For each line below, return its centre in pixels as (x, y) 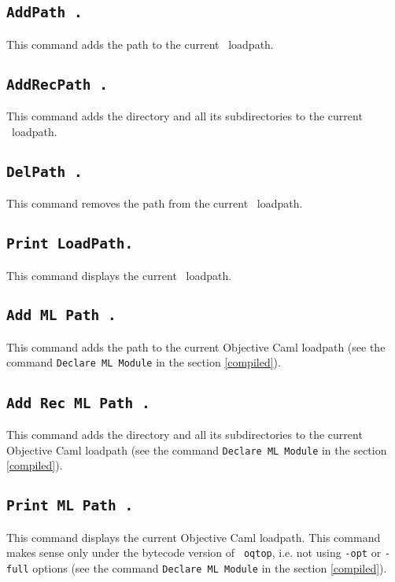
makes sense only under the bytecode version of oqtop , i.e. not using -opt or (194, 553)
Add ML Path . (61, 315)
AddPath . (44, 13)
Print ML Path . (70, 506)
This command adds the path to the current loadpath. (140, 44)
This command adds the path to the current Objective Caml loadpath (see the (196, 346)
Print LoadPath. (70, 244)
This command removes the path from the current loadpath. (155, 203)
